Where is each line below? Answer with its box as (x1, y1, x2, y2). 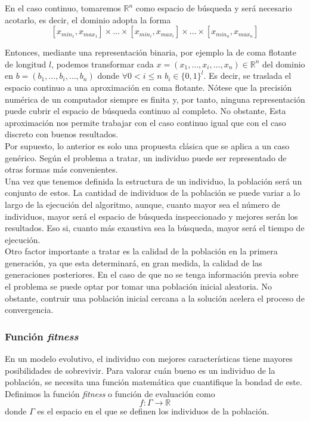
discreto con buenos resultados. (5, 128, 119, 140)
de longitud (5, 57, 46, 70)
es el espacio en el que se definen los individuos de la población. (37, 405, 269, 417)
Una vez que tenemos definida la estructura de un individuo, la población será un (5, 174, 302, 187)
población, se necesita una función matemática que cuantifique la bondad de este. (5, 376, 302, 388)
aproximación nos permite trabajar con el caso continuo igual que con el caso (5, 116, 286, 128)
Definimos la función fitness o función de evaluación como (5, 387, 215, 400)
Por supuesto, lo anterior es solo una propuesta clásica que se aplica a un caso (5, 139, 290, 152)
